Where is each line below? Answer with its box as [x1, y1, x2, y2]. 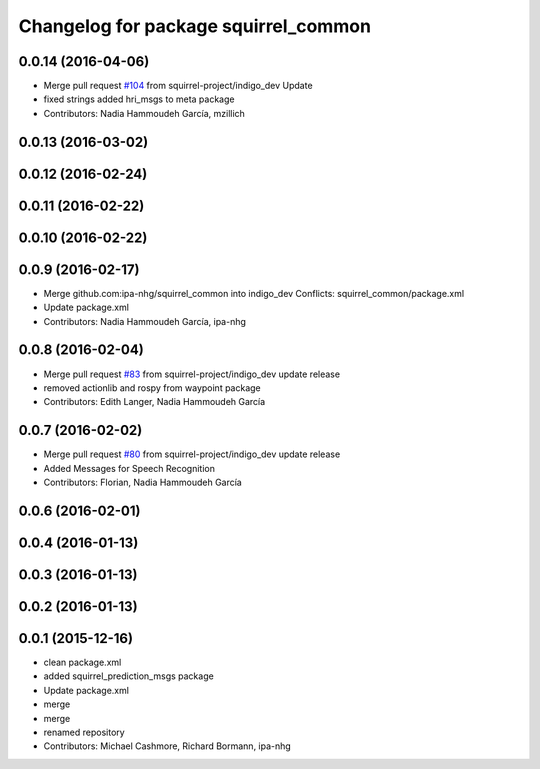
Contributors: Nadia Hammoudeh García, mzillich [43, 107, 245, 119]
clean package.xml [43, 656, 122, 668]
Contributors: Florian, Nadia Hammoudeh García [43, 476, 242, 488]
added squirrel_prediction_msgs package [43, 670, 214, 682]
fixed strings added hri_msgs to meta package [43, 93, 235, 105]
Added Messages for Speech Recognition [43, 462, 215, 474]
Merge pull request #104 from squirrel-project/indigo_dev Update [43, 80, 314, 92]
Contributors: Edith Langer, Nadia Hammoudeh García [43, 396, 266, 408]
